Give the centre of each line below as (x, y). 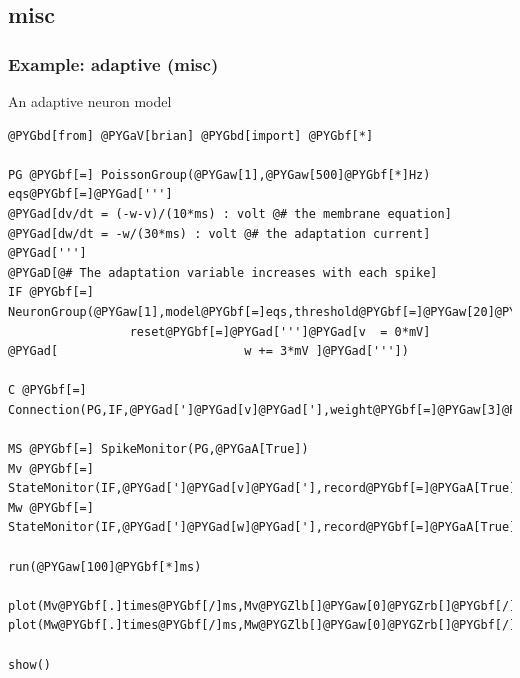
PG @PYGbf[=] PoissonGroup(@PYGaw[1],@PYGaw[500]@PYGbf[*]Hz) (219, 174)
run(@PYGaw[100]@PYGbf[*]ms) (105, 566)
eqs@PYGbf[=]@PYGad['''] (90, 194)
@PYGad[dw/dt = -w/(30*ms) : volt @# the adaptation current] (219, 233)
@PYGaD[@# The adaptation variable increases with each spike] (223, 272)
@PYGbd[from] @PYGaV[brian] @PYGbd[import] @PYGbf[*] (191, 135)
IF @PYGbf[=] (51, 292)
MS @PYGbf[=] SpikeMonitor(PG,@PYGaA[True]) (158, 449)
